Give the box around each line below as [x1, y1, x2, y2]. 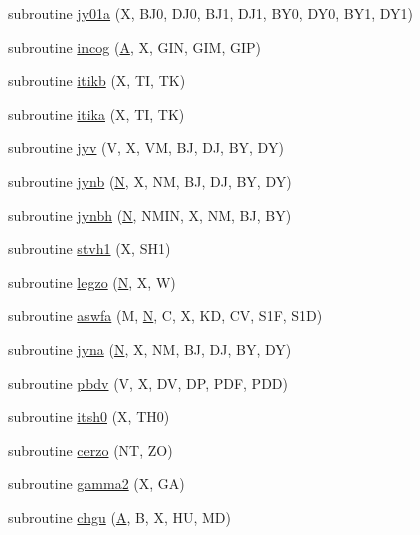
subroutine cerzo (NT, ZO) [8, 439, 173, 460]
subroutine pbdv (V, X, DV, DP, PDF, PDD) [8, 372, 288, 393]
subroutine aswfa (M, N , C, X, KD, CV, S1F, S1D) [8, 305, 323, 326]
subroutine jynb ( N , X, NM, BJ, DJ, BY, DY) [8, 170, 292, 191]
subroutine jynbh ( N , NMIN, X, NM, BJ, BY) [8, 204, 292, 225]
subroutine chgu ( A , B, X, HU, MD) [8, 506, 231, 527]
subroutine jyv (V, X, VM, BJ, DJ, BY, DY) [8, 137, 284, 158]
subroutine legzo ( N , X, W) [8, 271, 176, 292]
